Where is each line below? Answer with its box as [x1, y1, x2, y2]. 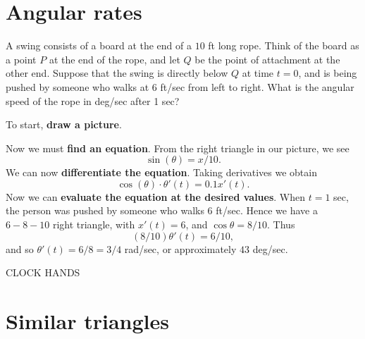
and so [6, 241, 34, 256]
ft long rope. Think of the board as [208, 38, 359, 53]
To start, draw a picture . [6, 117, 122, 132]
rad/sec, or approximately [124, 241, 237, 256]
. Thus [267, 217, 295, 232]
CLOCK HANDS [6, 265, 80, 280]
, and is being [298, 66, 357, 80]
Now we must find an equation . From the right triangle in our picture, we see [6, 140, 349, 155]
